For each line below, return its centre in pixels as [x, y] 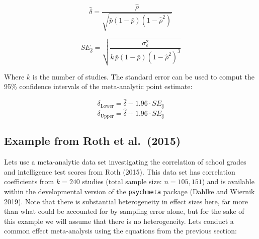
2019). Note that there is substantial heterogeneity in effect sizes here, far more [126, 201]
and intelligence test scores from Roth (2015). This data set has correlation [120, 171]
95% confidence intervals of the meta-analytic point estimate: [98, 86]
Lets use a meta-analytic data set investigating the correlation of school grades [125, 162]
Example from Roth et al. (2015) [93, 141]
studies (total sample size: [122, 181]
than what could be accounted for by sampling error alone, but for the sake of [124, 211]
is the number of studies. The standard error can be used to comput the [143, 76]
